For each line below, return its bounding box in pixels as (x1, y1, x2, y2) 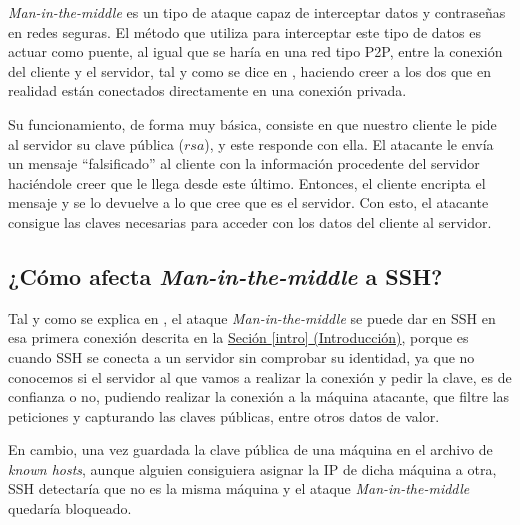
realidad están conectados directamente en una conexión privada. (8, 80, 407, 101)
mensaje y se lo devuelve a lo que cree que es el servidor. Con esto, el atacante (8, 192, 489, 213)
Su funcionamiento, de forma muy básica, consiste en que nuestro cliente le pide (8, 113, 497, 134)
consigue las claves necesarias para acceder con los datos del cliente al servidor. (8, 211, 492, 232)
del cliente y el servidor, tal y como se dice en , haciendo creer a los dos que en (8, 60, 491, 81)
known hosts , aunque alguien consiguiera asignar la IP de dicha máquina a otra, (8, 458, 497, 479)
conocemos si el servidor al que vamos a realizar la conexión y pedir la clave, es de (8, 366, 512, 387)
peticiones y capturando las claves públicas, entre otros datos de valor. (8, 405, 440, 426)
